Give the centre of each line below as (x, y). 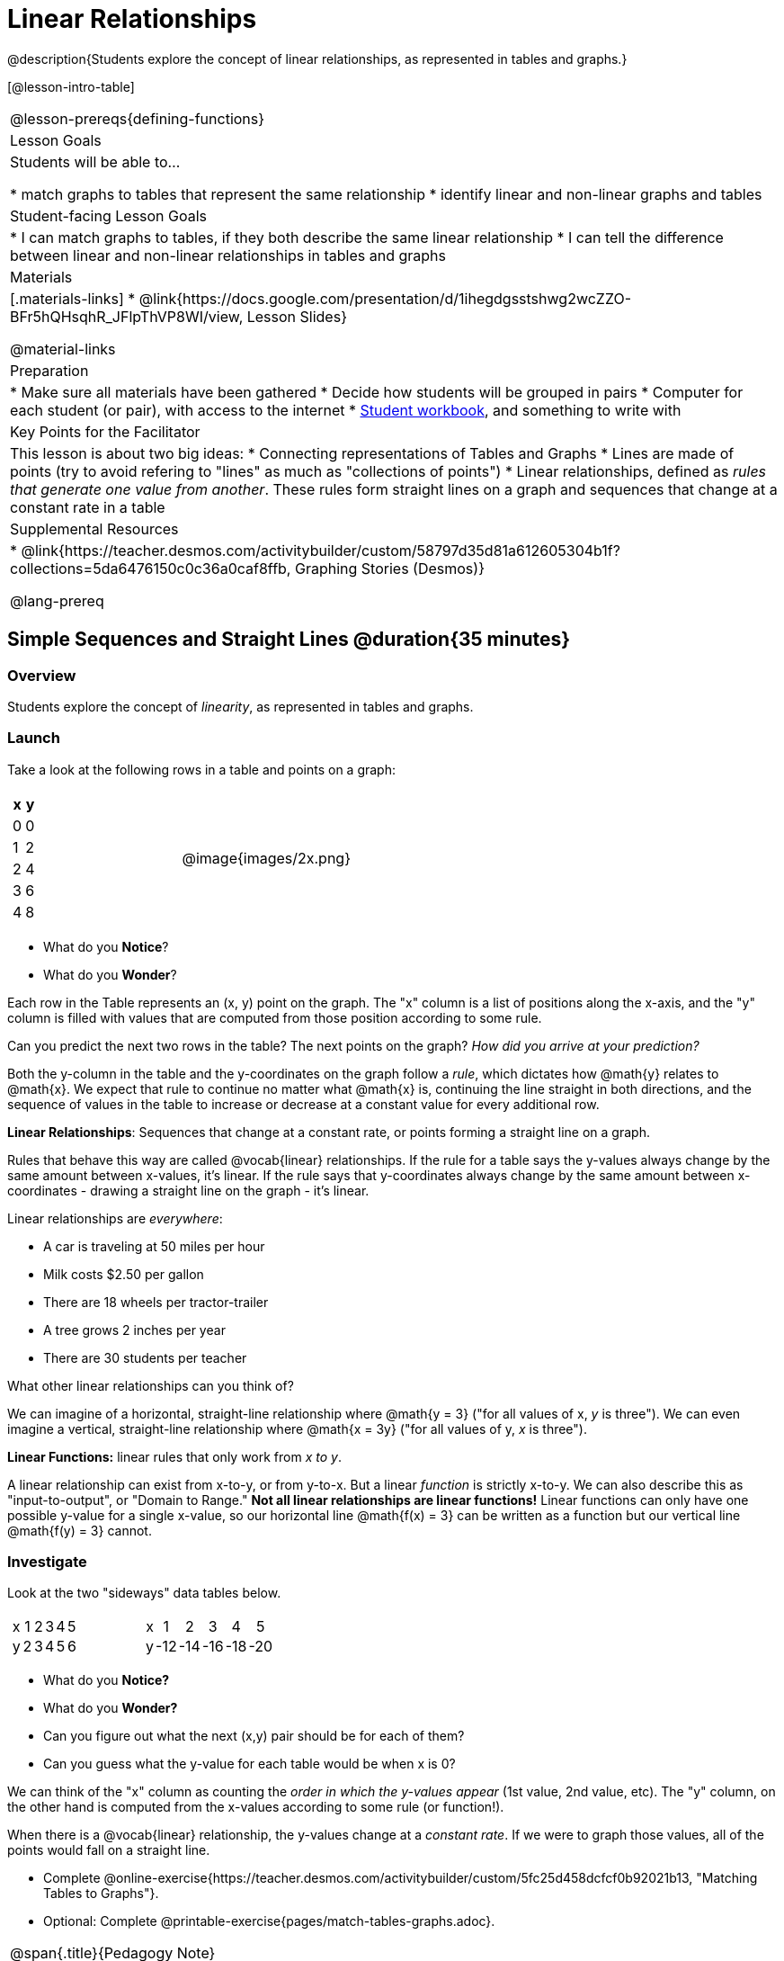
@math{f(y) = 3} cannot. (80, 1530)
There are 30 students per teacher (145, 1357)
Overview (42, 675)
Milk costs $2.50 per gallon (124, 1274)
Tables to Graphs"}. (101, 1894)
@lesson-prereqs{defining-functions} (138, 118)
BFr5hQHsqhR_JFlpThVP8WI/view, (127, 316)
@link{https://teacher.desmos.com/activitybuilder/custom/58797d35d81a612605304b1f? (321, 550)
